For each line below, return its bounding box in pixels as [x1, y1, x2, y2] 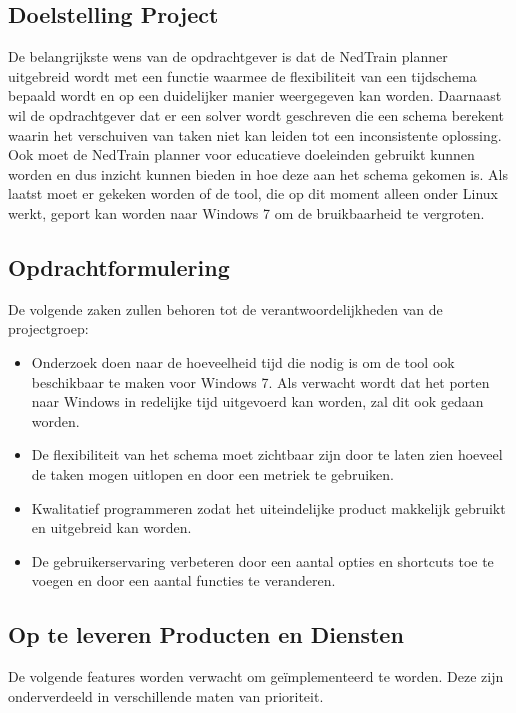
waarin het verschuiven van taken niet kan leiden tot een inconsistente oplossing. [8, 124, 502, 145]
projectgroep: [8, 318, 89, 339]
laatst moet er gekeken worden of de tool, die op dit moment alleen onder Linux [8, 183, 498, 204]
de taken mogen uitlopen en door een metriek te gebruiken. [31, 463, 394, 484]
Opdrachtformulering [8, 251, 230, 282]
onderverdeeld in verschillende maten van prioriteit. [8, 685, 324, 706]
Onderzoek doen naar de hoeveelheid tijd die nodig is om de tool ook [31, 351, 455, 372]
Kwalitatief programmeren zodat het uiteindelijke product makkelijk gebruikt [31, 497, 506, 518]
